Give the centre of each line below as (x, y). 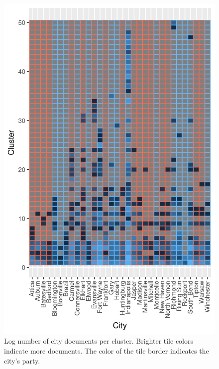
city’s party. (22, 360)
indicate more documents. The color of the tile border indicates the (107, 351)
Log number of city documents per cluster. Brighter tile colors (99, 341)
